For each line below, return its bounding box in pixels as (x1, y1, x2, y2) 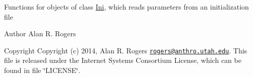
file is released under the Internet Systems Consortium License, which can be (4, 55, 241, 65)
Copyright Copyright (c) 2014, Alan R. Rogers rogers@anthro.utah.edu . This (4, 45, 247, 55)
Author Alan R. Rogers (4, 28, 76, 39)
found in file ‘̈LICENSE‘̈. (4, 65, 81, 75)
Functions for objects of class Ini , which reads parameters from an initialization (4, 2, 249, 12)
